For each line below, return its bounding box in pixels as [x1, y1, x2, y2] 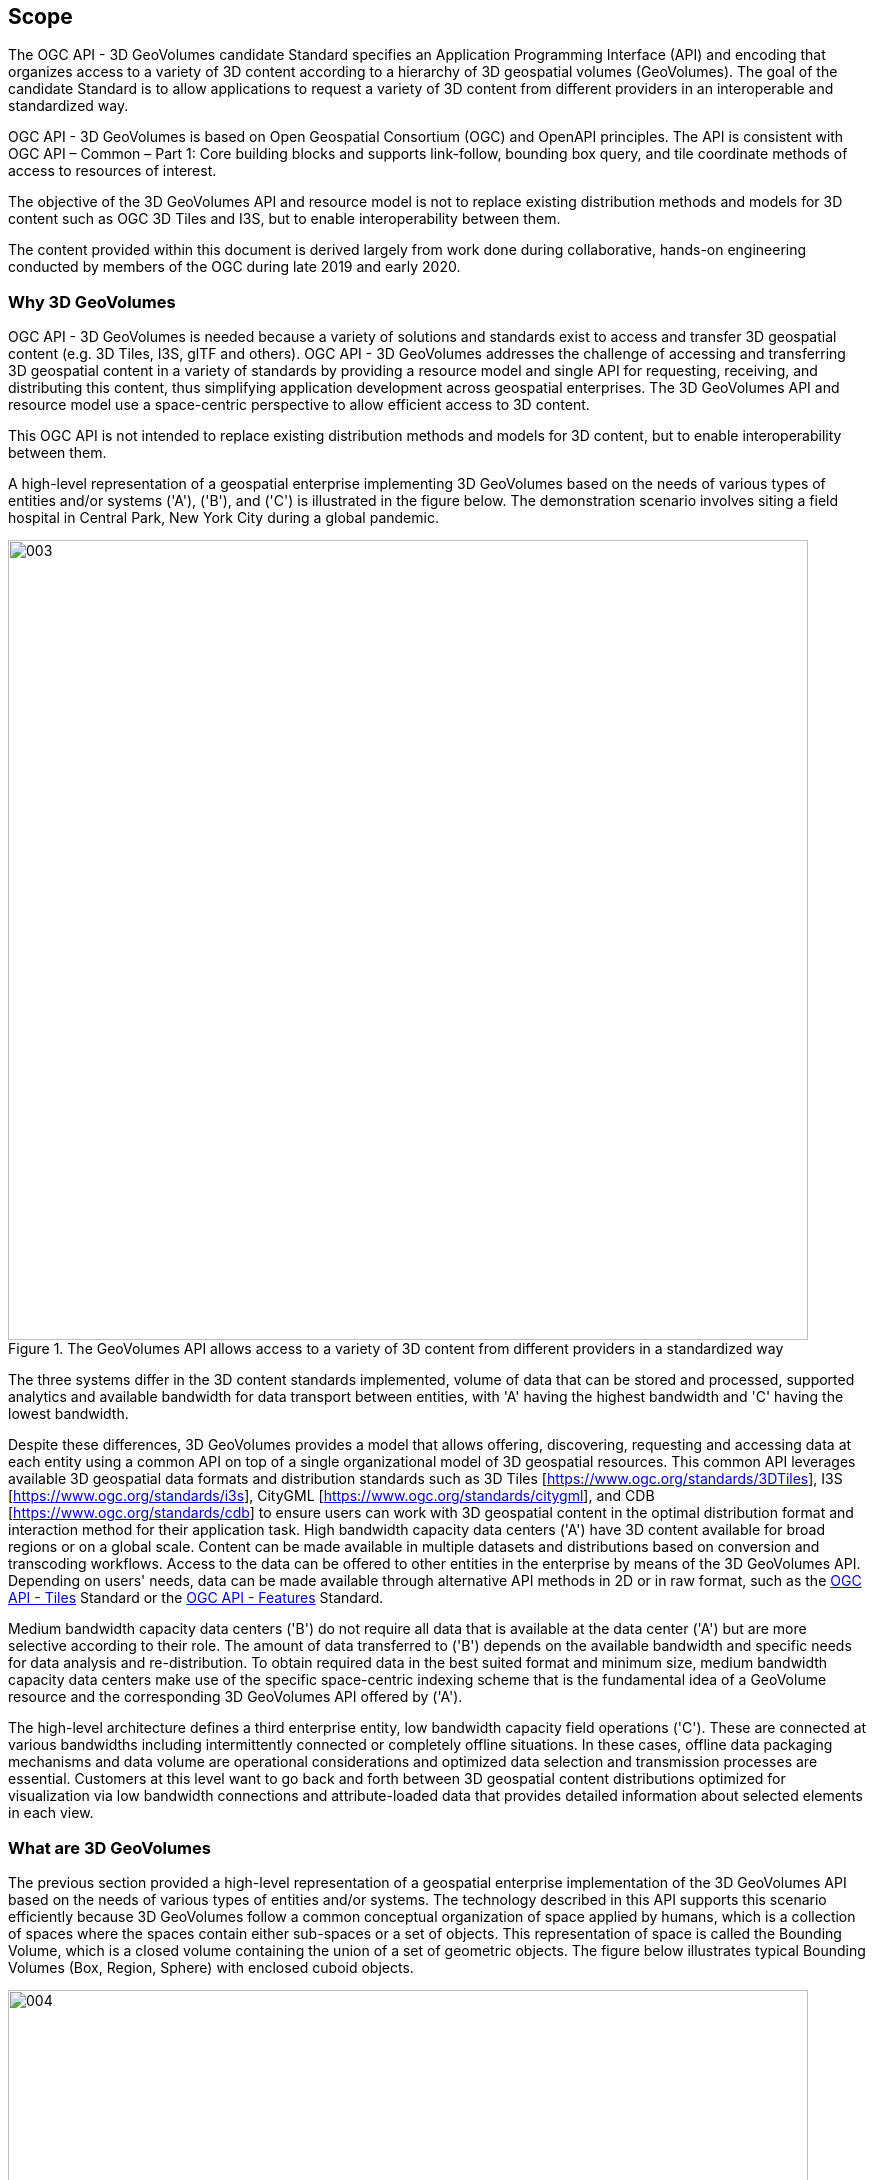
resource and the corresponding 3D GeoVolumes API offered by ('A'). [8, 1688, 463, 1706]
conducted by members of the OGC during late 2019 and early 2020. [8, 258, 461, 276]
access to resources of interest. [8, 162, 217, 180]
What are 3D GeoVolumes [8, 1837, 211, 1858]
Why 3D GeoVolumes [8, 291, 176, 312]
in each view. [8, 1804, 94, 1822]
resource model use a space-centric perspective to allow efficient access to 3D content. [8, 396, 590, 414]
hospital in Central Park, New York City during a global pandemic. [8, 509, 439, 527]
